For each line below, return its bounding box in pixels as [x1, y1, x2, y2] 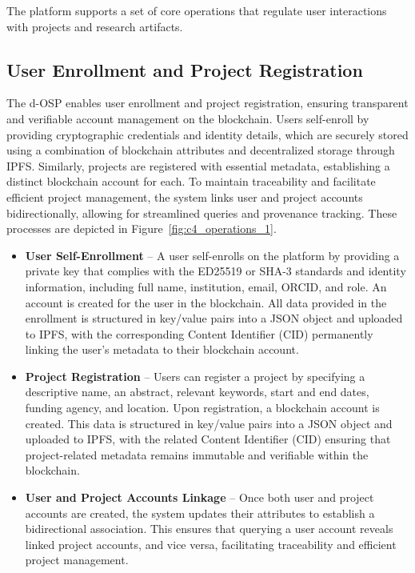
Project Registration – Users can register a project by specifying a [25, 367, 365, 384]
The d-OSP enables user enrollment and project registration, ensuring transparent [6, 94, 409, 111]
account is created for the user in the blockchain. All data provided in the [25, 294, 387, 311]
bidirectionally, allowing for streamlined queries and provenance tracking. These [6, 204, 397, 221]
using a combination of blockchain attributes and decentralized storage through [6, 142, 395, 158]
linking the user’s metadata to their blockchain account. [25, 341, 299, 358]
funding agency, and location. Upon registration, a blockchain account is [25, 399, 380, 416]
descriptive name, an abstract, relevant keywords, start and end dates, [25, 383, 369, 400]
